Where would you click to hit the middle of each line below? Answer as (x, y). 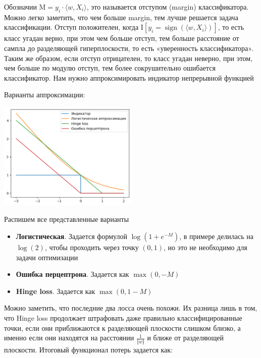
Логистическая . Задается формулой (71, 236)
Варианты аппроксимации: (45, 95)
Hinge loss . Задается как (56, 291)
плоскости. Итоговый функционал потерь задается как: (89, 349)
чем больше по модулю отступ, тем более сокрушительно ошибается (110, 68)
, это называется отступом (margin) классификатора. (168, 7)
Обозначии (20, 7)
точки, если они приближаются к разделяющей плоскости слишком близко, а (122, 327)
